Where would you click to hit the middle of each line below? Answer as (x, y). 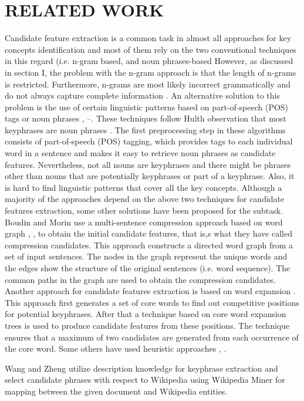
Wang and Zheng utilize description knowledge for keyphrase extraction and (141, 368)
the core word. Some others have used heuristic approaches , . (116, 348)
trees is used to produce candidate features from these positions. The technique (147, 325)
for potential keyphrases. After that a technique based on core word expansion (146, 314)
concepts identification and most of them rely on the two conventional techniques (151, 49)
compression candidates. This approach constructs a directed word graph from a (149, 245)
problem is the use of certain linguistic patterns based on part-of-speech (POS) (147, 107)
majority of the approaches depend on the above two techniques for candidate (145, 199)
